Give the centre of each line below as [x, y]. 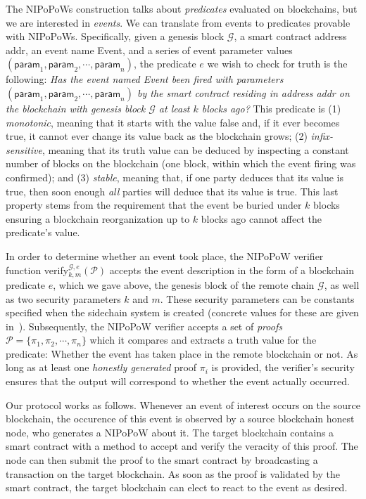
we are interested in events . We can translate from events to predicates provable [178, 22]
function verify [37, 270]
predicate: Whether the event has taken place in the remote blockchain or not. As [182, 353]
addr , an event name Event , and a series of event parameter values [149, 50]
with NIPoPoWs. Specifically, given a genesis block [115, 36]
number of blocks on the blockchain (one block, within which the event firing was [181, 163]
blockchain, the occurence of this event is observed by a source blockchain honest [180, 419]
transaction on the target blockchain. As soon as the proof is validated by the [173, 473]
